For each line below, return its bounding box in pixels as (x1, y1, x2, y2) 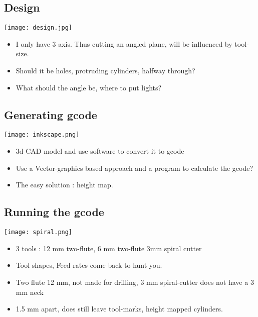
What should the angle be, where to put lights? (16, 82, 162, 92)
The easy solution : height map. (16, 179, 113, 190)
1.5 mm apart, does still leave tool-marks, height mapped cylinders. (16, 303, 223, 314)
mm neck (16, 286, 44, 297)
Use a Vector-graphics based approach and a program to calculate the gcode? (16, 162, 253, 173)
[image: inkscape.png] (4, 131, 80, 139)
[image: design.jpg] (4, 24, 73, 32)
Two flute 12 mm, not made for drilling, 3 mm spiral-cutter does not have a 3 (16, 276, 254, 287)
